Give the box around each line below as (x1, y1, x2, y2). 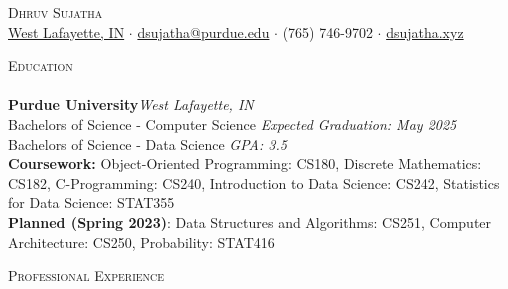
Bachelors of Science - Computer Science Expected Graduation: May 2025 (8, 113, 457, 134)
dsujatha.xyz (386, 21, 464, 42)
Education (8, 55, 73, 76)
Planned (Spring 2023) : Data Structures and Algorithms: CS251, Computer (8, 211, 492, 232)
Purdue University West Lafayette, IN (8, 94, 254, 115)
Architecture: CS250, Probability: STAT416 (8, 231, 275, 252)
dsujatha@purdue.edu (137, 21, 270, 42)
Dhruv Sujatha (8, 2, 103, 22)
